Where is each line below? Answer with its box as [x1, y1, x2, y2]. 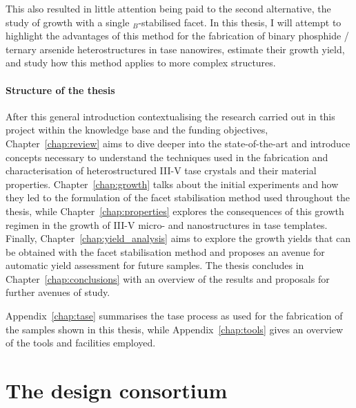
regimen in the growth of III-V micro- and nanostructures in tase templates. [6, 217, 328, 232]
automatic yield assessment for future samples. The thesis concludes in [6, 258, 304, 272]
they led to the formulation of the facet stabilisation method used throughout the [6, 190, 350, 205]
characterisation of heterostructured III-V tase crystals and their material [6, 163, 317, 178]
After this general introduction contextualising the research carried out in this [6, 109, 335, 123]
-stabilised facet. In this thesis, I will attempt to [138, 15, 342, 29]
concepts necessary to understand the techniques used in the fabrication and [6, 149, 328, 164]
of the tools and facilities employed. [6, 335, 156, 350]
